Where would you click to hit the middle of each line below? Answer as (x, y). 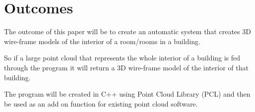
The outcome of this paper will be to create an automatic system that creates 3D (127, 31)
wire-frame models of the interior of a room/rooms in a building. (102, 41)
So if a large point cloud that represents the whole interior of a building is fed (122, 58)
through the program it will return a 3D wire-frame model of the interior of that (126, 67)
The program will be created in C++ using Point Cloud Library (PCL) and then (127, 94)
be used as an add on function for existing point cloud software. (101, 103)
